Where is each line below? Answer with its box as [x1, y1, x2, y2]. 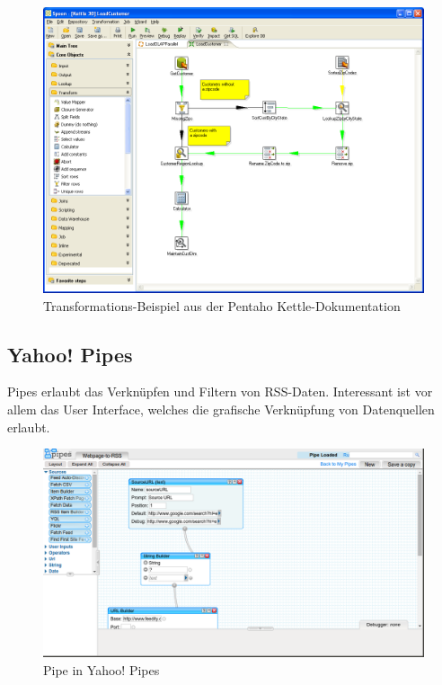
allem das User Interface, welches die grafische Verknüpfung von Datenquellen [7, 399, 435, 418]
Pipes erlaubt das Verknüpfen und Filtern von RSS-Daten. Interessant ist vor [7, 382, 433, 401]
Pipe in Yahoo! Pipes [43, 660, 160, 679]
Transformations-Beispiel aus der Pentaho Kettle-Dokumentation [43, 296, 401, 315]
